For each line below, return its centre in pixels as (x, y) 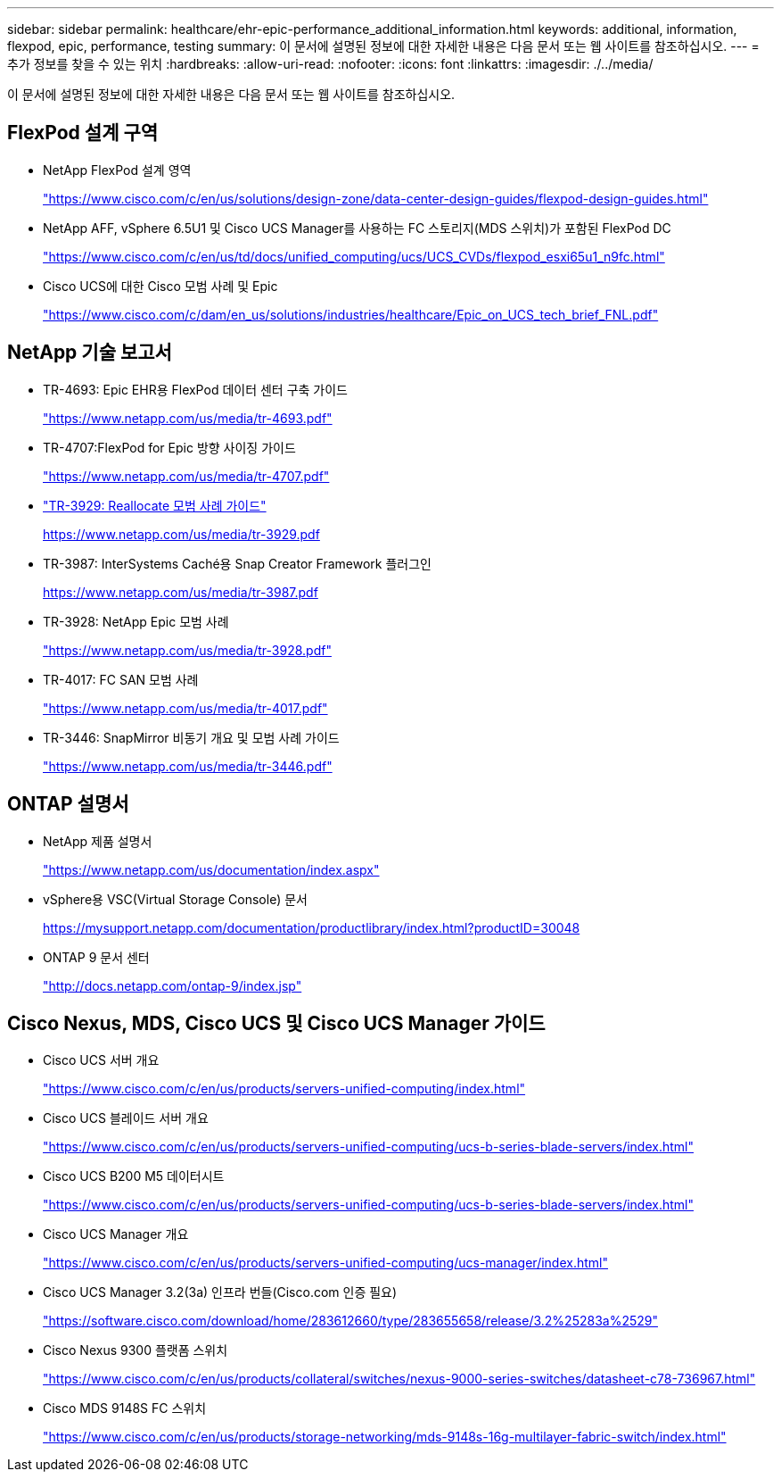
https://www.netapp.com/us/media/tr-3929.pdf (181, 534)
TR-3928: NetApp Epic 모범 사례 (136, 621)
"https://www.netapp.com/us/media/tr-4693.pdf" (188, 418)
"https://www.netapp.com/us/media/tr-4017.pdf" (185, 708)
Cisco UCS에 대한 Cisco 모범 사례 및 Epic (160, 286)
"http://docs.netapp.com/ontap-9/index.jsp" (173, 985)
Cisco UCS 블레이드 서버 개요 (126, 1118)
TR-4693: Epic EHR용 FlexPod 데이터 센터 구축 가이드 (195, 389)
